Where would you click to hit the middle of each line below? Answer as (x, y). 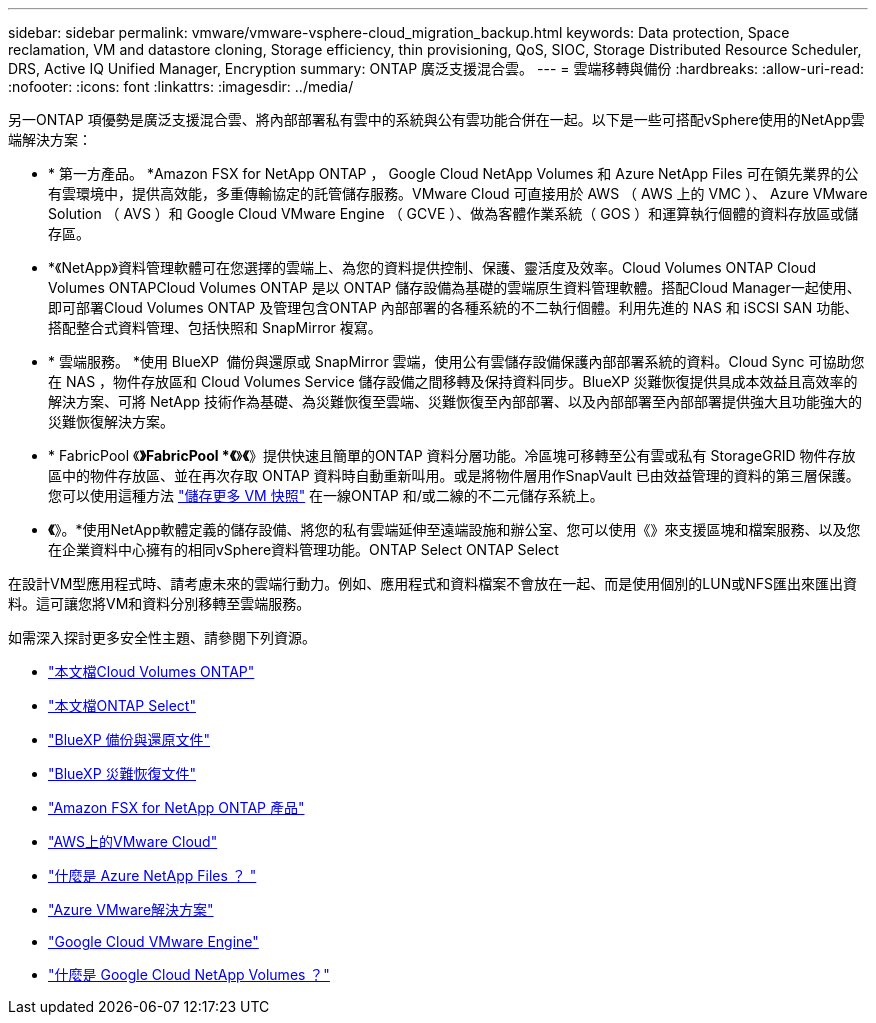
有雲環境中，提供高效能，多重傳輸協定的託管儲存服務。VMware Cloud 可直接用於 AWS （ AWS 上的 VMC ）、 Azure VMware (458, 193)
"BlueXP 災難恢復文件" (122, 773)
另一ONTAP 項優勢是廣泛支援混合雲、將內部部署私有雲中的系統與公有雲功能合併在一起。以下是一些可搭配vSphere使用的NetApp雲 (436, 119)
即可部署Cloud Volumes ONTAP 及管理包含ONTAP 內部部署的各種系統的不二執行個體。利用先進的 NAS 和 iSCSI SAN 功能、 (453, 307)
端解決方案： (50, 139)
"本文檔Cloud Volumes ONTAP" (151, 671)
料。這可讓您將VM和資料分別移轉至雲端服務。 (159, 603)
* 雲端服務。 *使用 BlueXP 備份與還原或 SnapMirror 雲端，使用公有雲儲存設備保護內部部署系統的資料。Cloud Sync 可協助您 (456, 361)
